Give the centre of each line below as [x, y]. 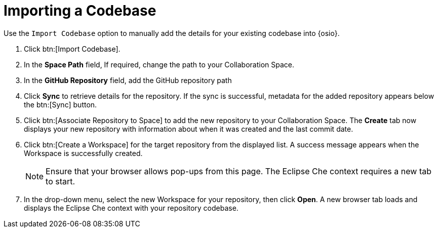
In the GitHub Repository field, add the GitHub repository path [128, 80]
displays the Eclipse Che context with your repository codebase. [131, 208]
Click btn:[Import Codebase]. [72, 49]
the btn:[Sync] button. [61, 104]
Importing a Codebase [80, 11]
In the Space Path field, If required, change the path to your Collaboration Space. [159, 64]
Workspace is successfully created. [83, 153]
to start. [61, 181]
